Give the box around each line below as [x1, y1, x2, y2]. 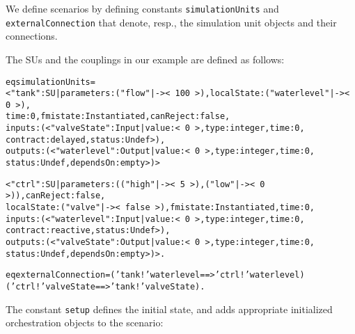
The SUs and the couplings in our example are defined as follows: [6, 51, 285, 66]
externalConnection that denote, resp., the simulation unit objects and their [6, 15, 337, 29]
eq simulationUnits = [6, 77, 95, 87]
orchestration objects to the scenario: [6, 315, 164, 330]
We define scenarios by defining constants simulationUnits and [6, 1, 279, 15]
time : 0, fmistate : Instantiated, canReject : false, [6, 111, 230, 122]
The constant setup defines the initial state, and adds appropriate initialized [6, 301, 333, 316]
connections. [6, 29, 58, 43]
